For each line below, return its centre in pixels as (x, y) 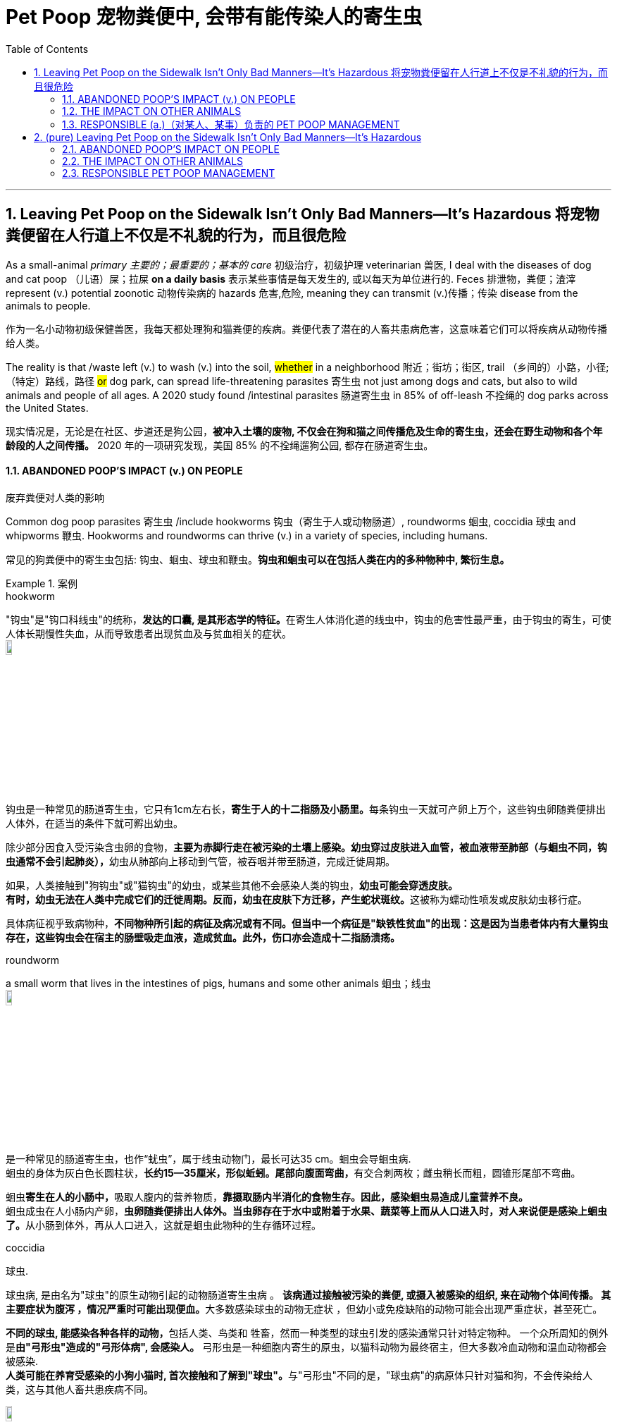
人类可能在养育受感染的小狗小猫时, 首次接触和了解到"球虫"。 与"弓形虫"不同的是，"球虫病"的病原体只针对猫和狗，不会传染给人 (299, 1376)
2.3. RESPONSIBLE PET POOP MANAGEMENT (169, 173)
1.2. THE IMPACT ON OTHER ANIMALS (152, 111)
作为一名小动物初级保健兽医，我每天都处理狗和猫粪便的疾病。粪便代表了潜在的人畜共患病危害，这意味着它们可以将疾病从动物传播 (306, 329)
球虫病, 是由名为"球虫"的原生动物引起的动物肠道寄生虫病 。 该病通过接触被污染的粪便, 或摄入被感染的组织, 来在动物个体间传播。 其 (308, 1295)
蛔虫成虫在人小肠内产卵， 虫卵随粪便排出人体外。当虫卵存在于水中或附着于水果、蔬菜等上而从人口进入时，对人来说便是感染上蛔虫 (306, 1211)
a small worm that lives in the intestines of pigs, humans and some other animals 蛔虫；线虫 (218, 983)
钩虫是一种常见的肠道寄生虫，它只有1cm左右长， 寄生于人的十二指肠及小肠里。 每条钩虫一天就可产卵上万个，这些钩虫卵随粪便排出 (306, 809)
